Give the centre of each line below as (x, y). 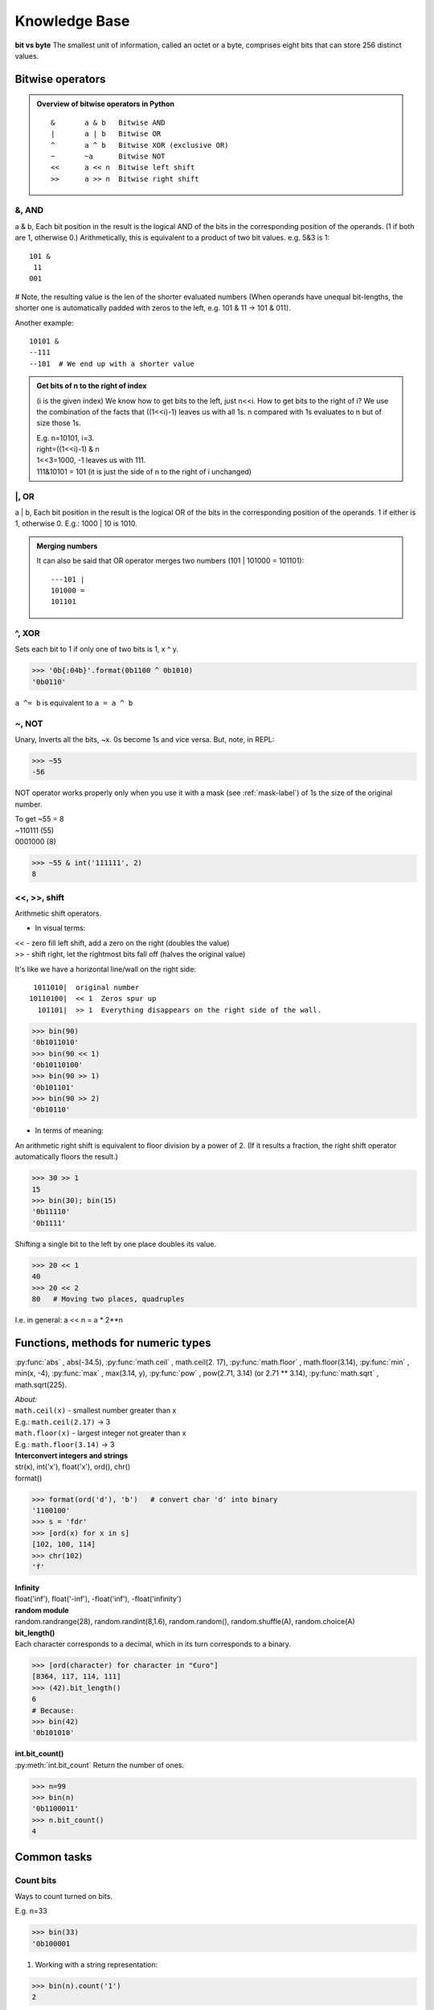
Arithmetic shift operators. (58, 913)
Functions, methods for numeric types (113, 1343)
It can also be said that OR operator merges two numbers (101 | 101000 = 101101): (170, 561)
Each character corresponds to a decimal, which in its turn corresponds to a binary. (153, 1643)
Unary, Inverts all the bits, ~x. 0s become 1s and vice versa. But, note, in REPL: (145, 739)
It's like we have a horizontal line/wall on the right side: (106, 969)
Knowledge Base (72, 21)
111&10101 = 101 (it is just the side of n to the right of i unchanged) (144, 471)
